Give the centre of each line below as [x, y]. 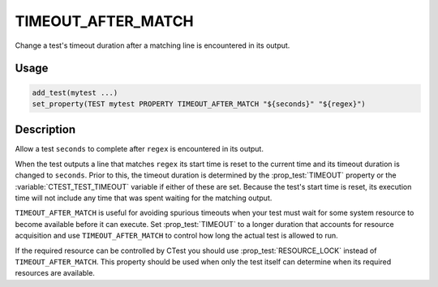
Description [45, 130]
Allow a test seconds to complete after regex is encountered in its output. [139, 149]
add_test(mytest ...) [75, 92]
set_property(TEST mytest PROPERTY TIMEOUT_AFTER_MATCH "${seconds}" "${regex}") [199, 104]
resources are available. [55, 273]
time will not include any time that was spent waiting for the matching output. [144, 198]
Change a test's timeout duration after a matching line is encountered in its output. [152, 45]
